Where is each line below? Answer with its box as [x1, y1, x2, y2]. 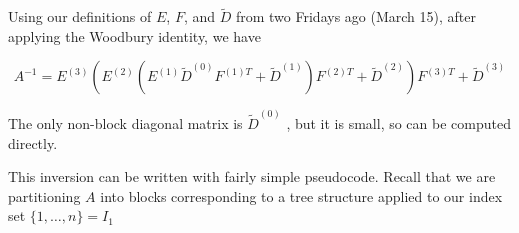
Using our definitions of [8, 6, 152, 27]
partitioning [8, 185, 81, 206]
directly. [8, 132, 58, 153]
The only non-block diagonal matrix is [8, 113, 243, 134]
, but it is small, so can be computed [286, 113, 511, 134]
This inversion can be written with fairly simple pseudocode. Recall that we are [8, 166, 496, 187]
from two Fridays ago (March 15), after [235, 6, 476, 27]
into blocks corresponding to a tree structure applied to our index [100, 185, 503, 206]
